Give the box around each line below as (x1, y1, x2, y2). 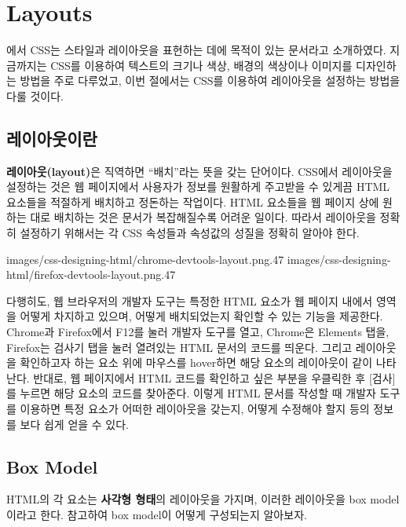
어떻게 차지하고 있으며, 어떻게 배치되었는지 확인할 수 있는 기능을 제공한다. (20, 308, 383, 324)
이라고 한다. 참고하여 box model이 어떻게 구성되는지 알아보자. (6, 507, 307, 522)
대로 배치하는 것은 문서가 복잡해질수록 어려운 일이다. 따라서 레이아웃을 (30, 209, 376, 225)
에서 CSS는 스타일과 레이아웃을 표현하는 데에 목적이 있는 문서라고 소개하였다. (6, 42, 386, 58)
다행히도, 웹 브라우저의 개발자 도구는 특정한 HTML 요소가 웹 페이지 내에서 (6, 292, 373, 309)
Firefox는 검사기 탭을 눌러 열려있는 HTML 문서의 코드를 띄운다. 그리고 (6, 339, 353, 355)
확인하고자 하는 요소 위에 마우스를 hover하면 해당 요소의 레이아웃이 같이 (20, 354, 373, 371)
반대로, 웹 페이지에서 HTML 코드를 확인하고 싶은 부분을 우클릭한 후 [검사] (33, 369, 396, 386)
